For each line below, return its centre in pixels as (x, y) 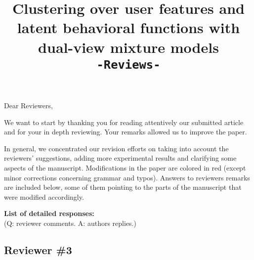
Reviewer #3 (38, 249)
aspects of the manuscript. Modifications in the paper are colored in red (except (125, 168)
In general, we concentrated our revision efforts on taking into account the (116, 148)
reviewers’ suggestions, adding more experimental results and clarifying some (120, 158)
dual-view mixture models (128, 47)
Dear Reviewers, (28, 106)
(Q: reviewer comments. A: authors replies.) (70, 223)
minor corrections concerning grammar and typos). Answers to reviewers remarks (127, 177)
